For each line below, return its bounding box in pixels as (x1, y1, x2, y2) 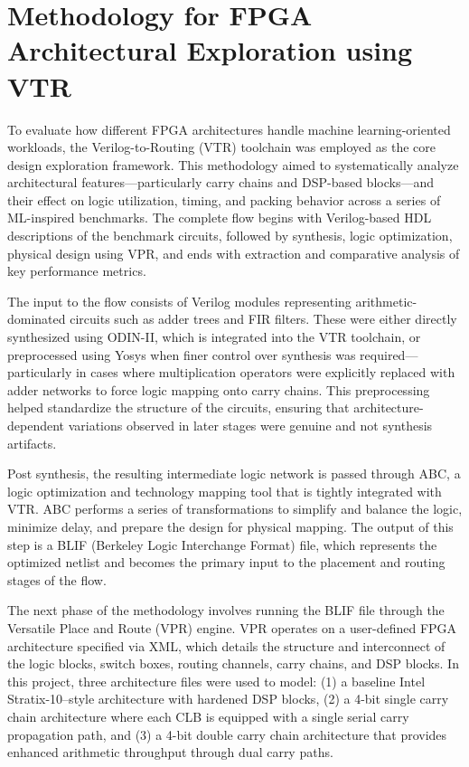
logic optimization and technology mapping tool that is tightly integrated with (7, 481, 442, 500)
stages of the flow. (7, 570, 107, 589)
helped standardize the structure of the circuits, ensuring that (7, 398, 350, 417)
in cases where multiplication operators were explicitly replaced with (75, 363, 455, 382)
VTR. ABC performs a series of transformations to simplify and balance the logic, (7, 499, 463, 518)
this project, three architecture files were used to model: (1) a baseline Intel (7, 671, 426, 690)
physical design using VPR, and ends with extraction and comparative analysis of (7, 243, 460, 262)
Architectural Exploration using (7, 32, 413, 69)
